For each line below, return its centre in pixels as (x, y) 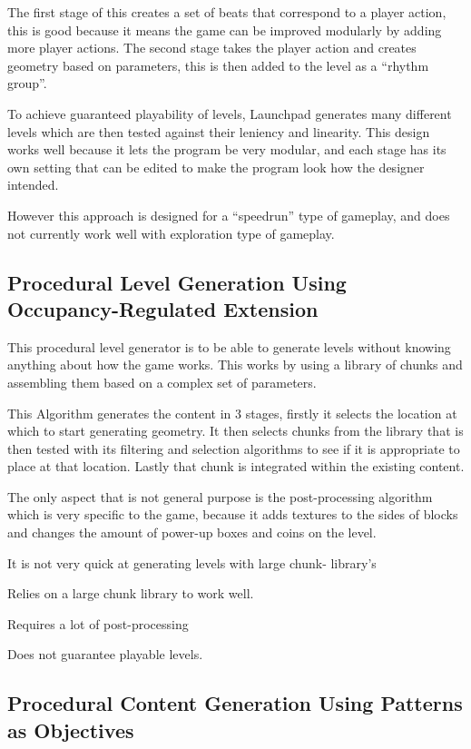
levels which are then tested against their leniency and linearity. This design (219, 131)
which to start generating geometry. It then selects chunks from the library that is (235, 431)
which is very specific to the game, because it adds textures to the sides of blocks (233, 514)
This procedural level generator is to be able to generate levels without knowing (229, 346)
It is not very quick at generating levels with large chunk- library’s (192, 562)
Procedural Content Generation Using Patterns (235, 703)
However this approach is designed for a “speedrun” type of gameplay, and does (229, 215)
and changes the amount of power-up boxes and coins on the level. (192, 532)
